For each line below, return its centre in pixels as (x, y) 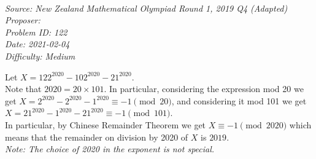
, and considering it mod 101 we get (239, 100)
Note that (23, 89)
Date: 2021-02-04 (37, 44)
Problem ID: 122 (36, 32)
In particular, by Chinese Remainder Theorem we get (106, 124)
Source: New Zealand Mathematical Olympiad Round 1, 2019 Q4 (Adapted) (146, 8)
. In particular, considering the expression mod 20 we (204, 89)
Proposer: (23, 20)
